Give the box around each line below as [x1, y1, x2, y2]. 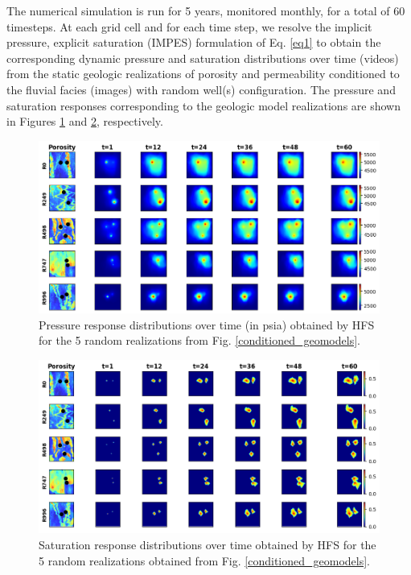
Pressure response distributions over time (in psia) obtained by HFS [39, 316, 375, 333]
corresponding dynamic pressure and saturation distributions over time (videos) [6, 49, 399, 66]
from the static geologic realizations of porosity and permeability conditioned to [6, 65, 400, 82]
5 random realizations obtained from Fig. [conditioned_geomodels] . [39, 552, 370, 569]
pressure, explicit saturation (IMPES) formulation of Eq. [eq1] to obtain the [6, 34, 381, 51]
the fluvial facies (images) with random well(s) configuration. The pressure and [6, 81, 396, 97]
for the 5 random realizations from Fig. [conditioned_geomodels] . [39, 332, 360, 349]
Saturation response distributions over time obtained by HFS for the [39, 536, 376, 553]
